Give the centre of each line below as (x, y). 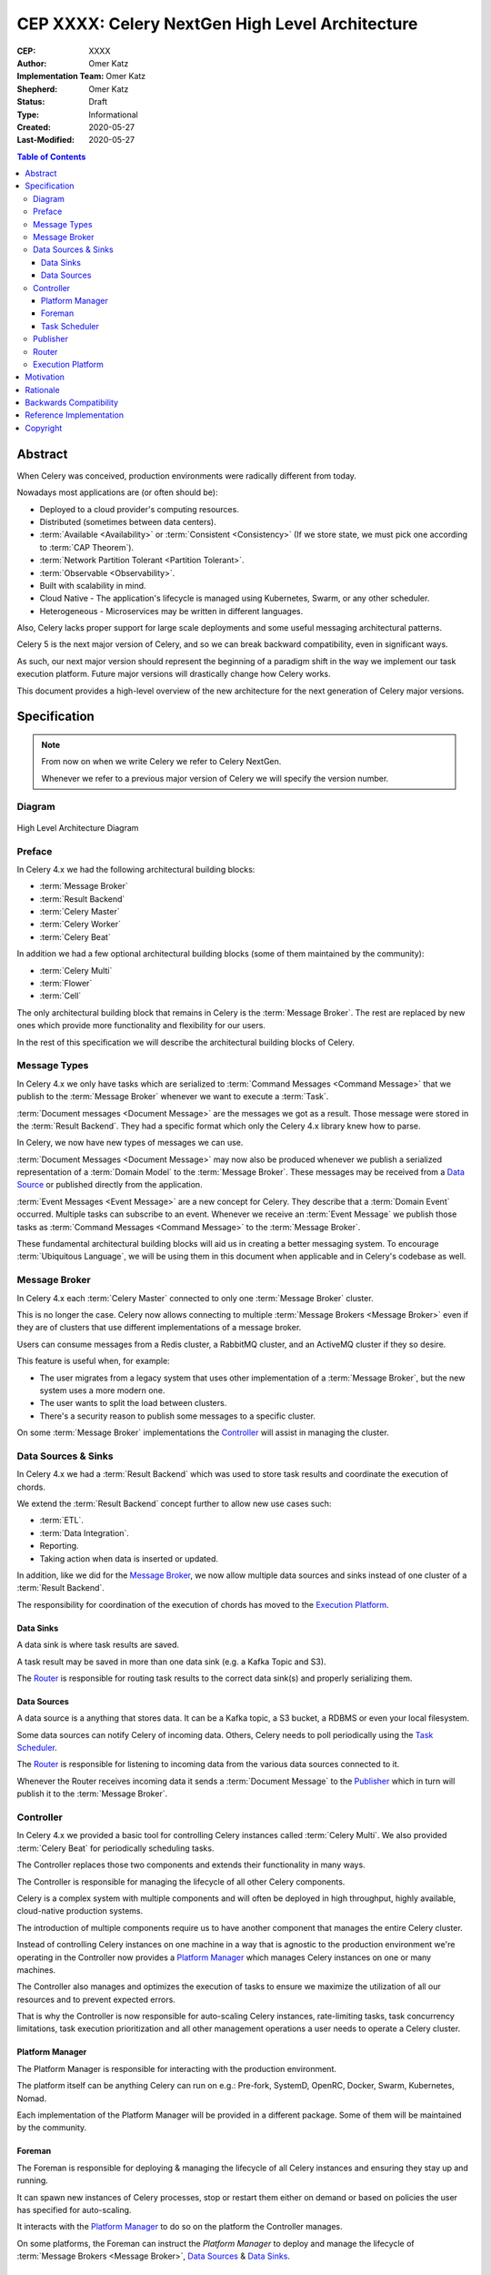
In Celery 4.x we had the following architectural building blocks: (136, 869)
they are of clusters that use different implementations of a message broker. (159, 1328)
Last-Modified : (45, 140)
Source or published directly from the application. (110, 1185)
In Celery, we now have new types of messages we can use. (130, 1143)
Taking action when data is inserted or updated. (129, 1558)
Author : (32, 63)
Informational (113, 115)
